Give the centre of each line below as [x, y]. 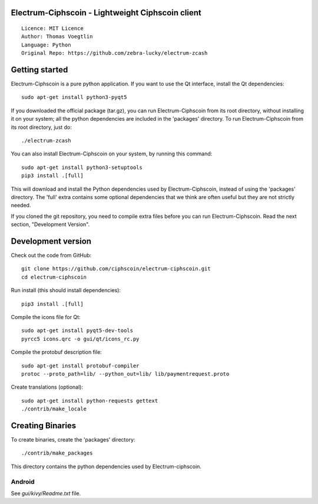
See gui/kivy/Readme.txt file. [46, 493]
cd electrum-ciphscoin [54, 277]
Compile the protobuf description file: [57, 352]
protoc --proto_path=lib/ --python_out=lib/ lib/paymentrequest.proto [125, 374]
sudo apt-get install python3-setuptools [82, 167]
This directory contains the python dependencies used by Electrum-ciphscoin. [106, 466]
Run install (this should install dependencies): [66, 290]
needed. [21, 205]
